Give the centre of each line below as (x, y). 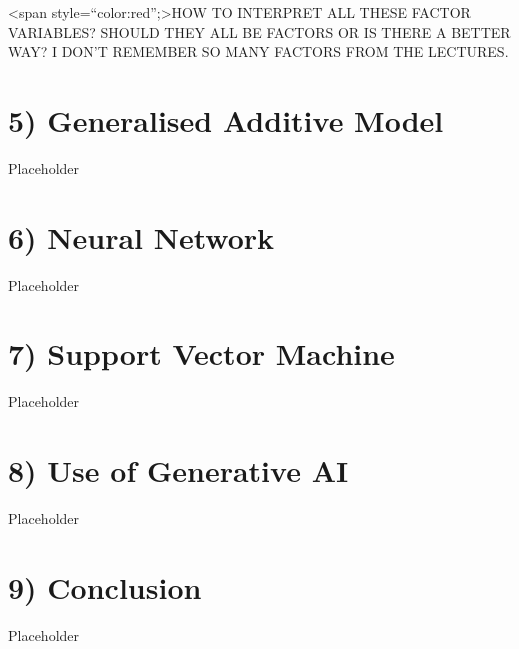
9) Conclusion (105, 586)
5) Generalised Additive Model (226, 119)
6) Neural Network (141, 236)
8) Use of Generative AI (178, 470)
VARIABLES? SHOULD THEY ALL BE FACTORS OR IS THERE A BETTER (259, 31)
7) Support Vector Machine (201, 353)
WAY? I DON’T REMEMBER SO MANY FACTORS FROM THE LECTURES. (258, 51)
